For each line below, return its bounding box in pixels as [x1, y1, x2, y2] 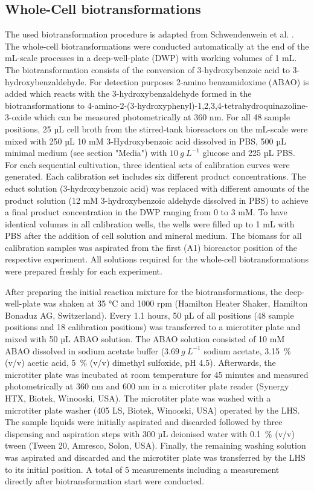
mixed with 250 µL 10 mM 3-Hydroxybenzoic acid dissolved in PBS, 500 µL [5, 134, 286, 147]
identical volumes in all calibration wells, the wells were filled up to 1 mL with [5, 217, 295, 230]
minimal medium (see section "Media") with [5, 146, 167, 159]
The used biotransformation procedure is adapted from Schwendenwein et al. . [5, 28, 294, 41]
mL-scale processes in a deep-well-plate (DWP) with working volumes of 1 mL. [5, 51, 297, 64]
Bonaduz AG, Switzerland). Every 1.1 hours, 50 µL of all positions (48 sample [5, 308, 294, 321]
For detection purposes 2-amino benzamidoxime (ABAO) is [89, 75, 309, 88]
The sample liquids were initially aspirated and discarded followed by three [5, 415, 283, 428]
